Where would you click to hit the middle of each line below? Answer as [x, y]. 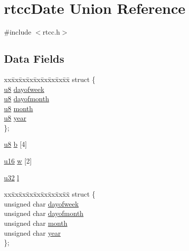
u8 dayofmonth [27, 99]
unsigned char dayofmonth [44, 213]
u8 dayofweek [24, 89]
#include [18, 32]
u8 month [19, 108]
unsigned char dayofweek [41, 203]
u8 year [15, 118]
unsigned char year [32, 232]
